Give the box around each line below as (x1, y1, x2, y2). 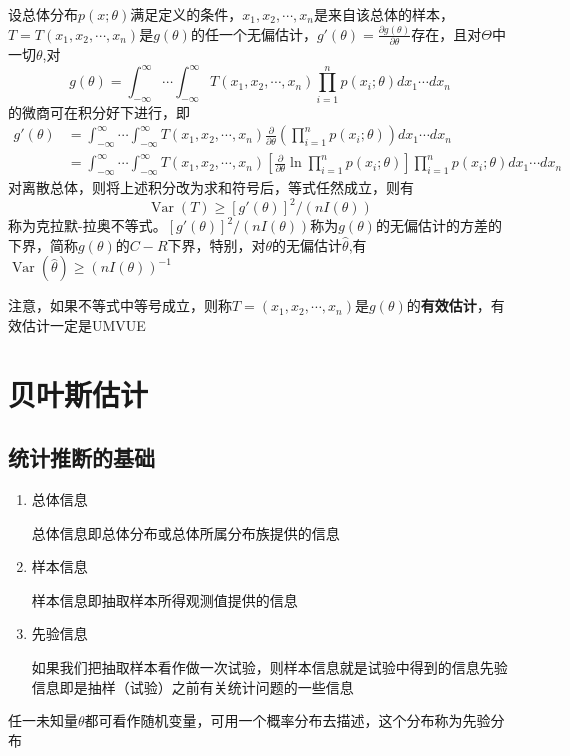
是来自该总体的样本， (314, 4, 455, 24)
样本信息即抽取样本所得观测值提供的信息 (31, 589, 298, 610)
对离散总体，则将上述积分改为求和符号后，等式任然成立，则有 (8, 176, 414, 197)
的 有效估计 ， (406, 295, 491, 316)
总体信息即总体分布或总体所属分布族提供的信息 (31, 522, 340, 543)
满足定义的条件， (130, 4, 243, 24)
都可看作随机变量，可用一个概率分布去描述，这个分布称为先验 (84, 710, 491, 731)
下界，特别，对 (167, 234, 266, 255)
